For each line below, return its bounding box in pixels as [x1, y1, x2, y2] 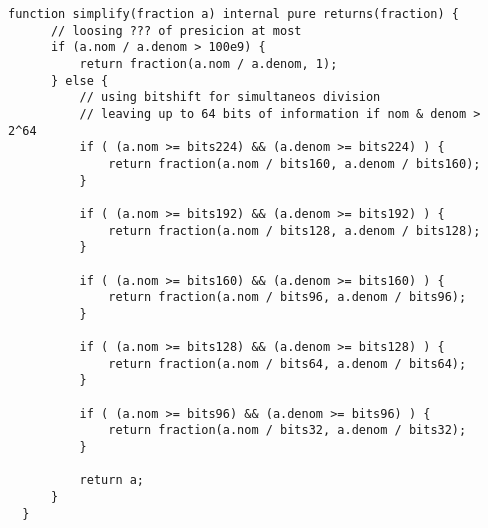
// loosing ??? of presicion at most [50, 23, 302, 38]
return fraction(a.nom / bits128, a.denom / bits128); [108, 223, 481, 238]
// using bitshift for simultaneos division [79, 90, 381, 105]
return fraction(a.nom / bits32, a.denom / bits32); [108, 423, 467, 438]
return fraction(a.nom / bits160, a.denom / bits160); [108, 156, 481, 171]
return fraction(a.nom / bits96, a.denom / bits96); [108, 290, 467, 305]
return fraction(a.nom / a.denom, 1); [79, 56, 338, 71]
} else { [50, 73, 109, 88]
